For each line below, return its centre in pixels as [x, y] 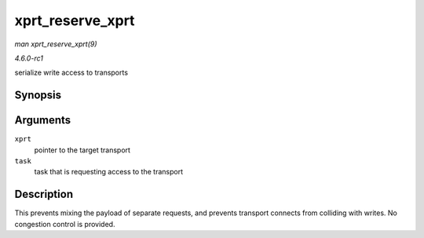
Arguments [43, 121]
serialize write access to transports [71, 73]
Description [44, 194]
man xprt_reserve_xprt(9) [56, 44]
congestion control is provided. [65, 224]
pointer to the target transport [82, 150]
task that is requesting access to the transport [109, 172]
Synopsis [38, 95]
